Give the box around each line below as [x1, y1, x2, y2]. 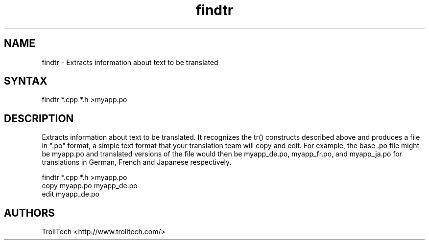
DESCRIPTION [4, 112, 74, 125]
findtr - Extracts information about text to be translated [42, 58, 218, 67]
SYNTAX [4, 75, 48, 88]
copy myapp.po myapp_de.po [42, 181, 138, 190]
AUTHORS [4, 206, 55, 219]
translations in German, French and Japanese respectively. [42, 158, 232, 167]
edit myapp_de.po [42, 190, 100, 199]
